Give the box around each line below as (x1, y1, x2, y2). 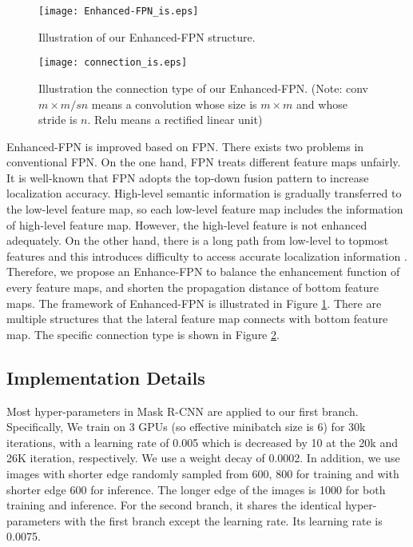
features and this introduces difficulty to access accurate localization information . (6, 247, 407, 264)
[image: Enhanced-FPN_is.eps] (38, 6, 199, 17)
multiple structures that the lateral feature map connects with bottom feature (6, 310, 388, 327)
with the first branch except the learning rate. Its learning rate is (64, 512, 383, 529)
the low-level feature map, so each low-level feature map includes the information (6, 201, 403, 218)
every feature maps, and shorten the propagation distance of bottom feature (6, 279, 379, 296)
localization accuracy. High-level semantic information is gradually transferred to (6, 185, 402, 202)
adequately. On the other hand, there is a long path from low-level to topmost (6, 232, 389, 249)
